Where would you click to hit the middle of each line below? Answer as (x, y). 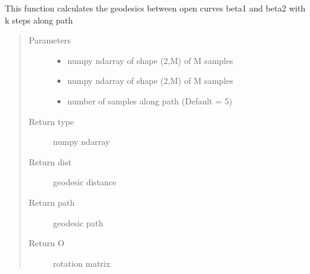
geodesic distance (85, 182)
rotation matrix (82, 263)
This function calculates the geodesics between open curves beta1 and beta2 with (155, 8)
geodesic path (78, 222)
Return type (51, 121)
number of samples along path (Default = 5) (150, 100)
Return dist (50, 161)
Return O (47, 243)
